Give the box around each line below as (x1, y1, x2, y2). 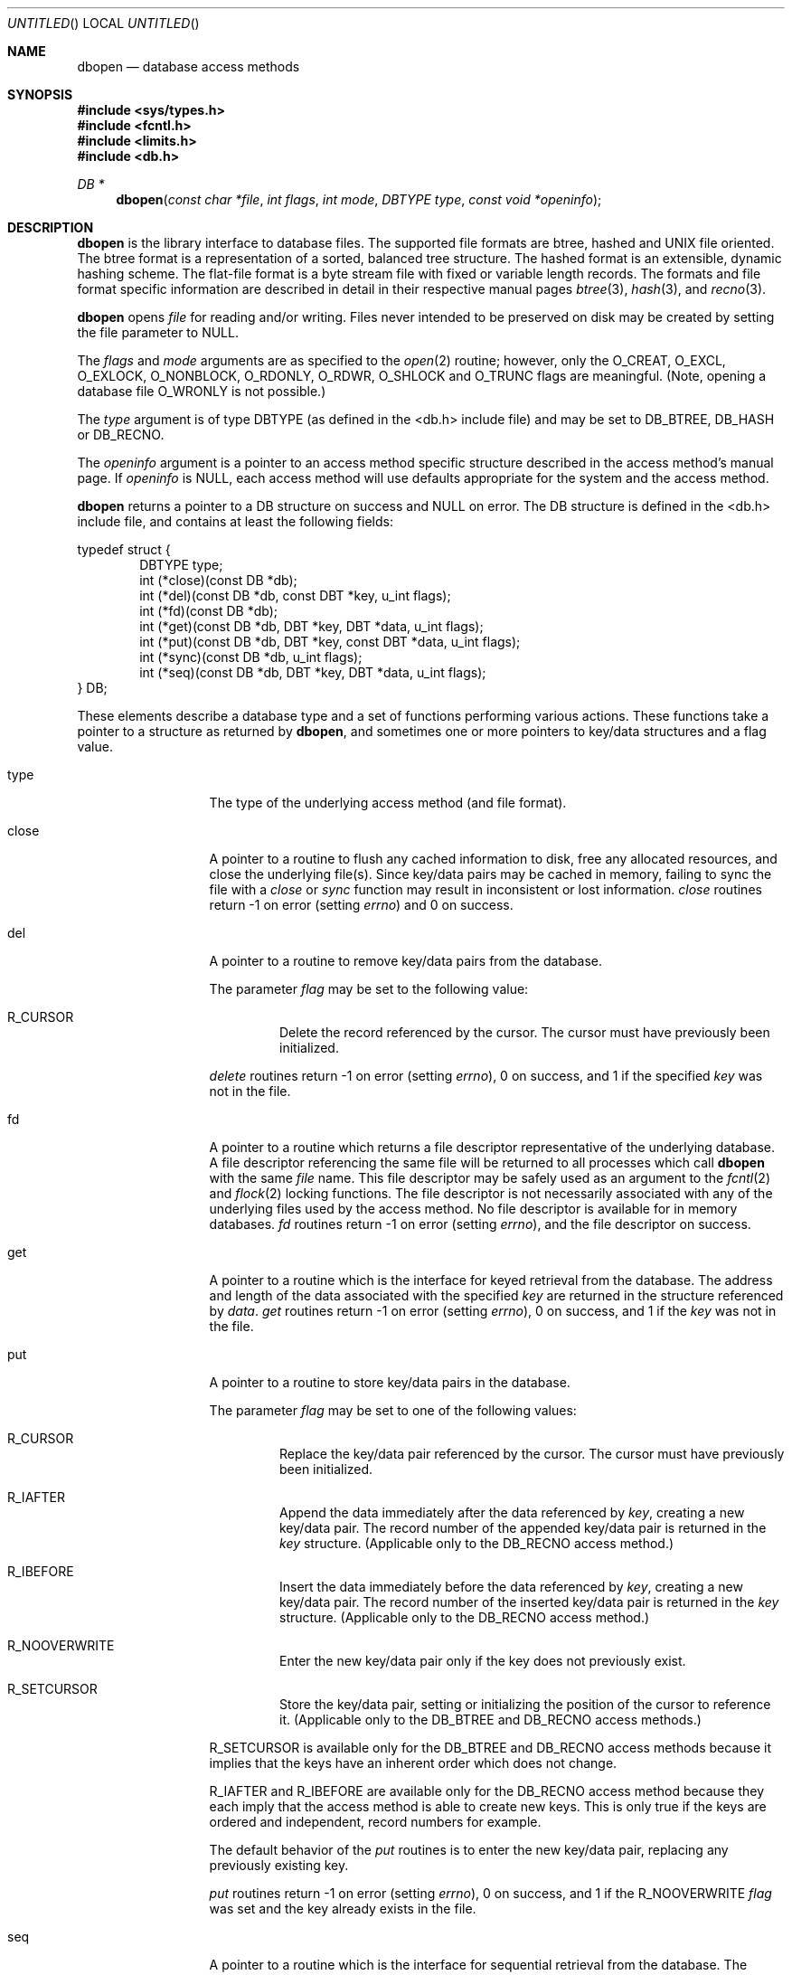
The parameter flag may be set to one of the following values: (209, 1403, 577, 1418)
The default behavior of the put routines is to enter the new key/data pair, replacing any (209, 1842, 729, 1857)
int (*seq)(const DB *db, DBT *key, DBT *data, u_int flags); (139, 665, 486, 680)
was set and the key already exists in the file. (209, 1901, 476, 1916)
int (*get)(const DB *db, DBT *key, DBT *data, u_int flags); (139, 619, 484, 634)
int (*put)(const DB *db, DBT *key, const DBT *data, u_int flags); (139, 634, 521, 649)
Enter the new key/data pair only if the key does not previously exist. (279, 1653, 686, 1668)
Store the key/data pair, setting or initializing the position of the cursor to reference (279, 1696, 771, 1712)
